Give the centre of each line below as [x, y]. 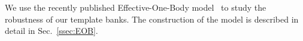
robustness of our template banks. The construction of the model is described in [152, 19]
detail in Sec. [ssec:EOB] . [51, 31]
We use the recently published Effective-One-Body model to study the [136, 7]
